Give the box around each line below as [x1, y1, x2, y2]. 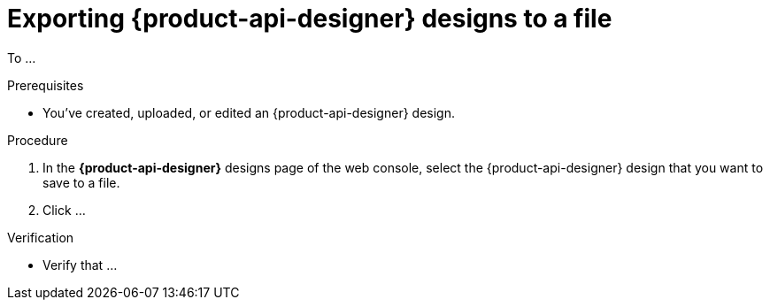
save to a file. [42, 174, 120, 190]
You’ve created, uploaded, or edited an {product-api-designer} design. [42, 104, 455, 120]
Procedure [7, 132, 68, 148]
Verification [7, 229, 74, 245]
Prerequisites [7, 77, 84, 93]
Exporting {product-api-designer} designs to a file [7, 4, 612, 34]
